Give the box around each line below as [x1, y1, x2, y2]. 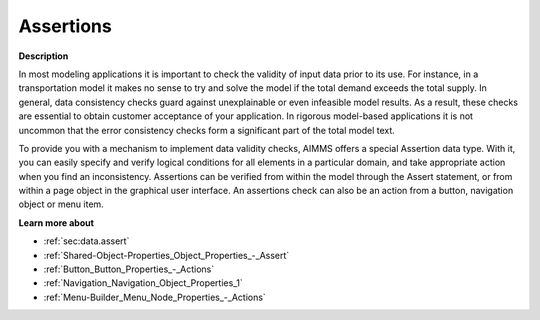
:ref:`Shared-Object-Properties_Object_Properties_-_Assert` [43, 249, 290, 261]
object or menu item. [18, 198, 104, 210]
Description [18, 50, 69, 62]
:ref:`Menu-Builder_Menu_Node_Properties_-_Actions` [43, 291, 267, 303]
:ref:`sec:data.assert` [43, 235, 130, 247]
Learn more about [18, 216, 95, 229]
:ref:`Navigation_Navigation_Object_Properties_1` [43, 277, 244, 289]
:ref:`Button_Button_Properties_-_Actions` [43, 263, 215, 275]
